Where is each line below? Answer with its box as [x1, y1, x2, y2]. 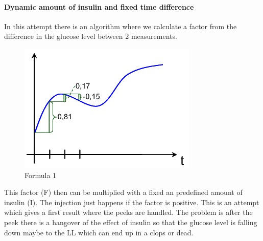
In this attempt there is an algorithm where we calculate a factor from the [4, 20, 237, 31]
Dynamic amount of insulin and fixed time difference [4, 1, 194, 12]
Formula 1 [25, 169, 57, 180]
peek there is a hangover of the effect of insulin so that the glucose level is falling [4, 216, 257, 227]
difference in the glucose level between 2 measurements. [4, 31, 177, 41]
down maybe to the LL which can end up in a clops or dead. [4, 227, 194, 237]
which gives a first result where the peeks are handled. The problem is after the [4, 207, 253, 217]
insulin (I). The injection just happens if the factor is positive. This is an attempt [4, 196, 259, 207]
